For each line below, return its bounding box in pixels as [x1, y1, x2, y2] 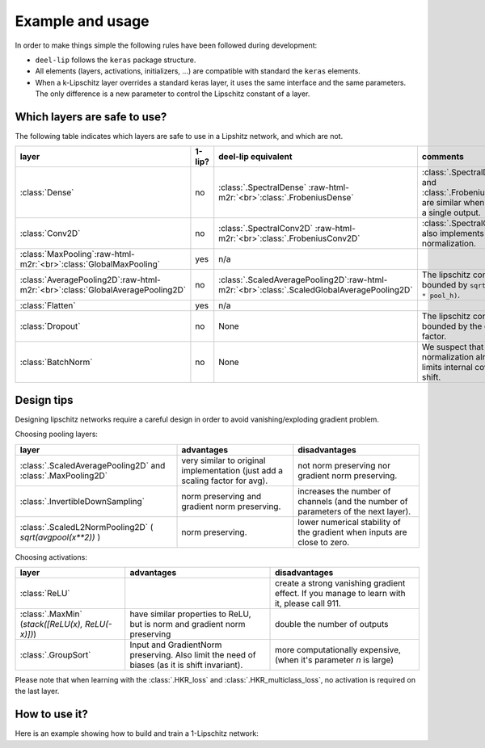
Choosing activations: [15, 552, 88, 561]
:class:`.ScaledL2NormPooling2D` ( [19, 521, 154, 532]
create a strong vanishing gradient [275, 578, 406, 589]
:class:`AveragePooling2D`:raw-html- [19, 275, 161, 286]
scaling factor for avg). [181, 475, 268, 486]
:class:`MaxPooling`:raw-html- [19, 249, 135, 260]
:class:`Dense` [19, 187, 74, 198]
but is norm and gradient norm [129, 619, 246, 630]
